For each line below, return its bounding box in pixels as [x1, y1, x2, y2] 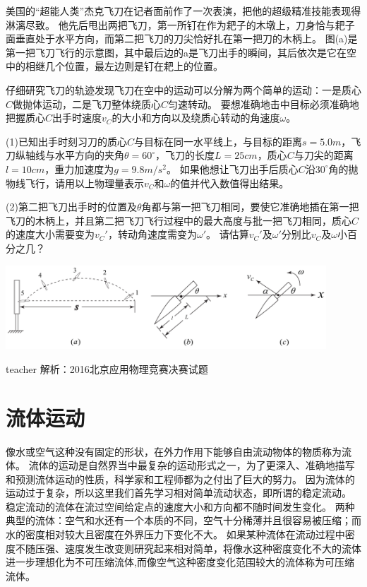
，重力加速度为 [44, 161, 114, 176]
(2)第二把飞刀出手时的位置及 [6, 199, 137, 214]
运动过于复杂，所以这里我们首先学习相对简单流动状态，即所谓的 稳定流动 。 [6, 485, 351, 500]
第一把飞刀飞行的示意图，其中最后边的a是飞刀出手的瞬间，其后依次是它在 [6, 45, 347, 59]
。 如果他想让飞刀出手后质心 [167, 161, 299, 176]
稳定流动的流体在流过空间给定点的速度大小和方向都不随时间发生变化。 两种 [6, 499, 355, 514]
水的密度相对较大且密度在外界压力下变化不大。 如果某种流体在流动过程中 [6, 527, 345, 542]
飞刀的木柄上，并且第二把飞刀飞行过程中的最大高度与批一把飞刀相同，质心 [6, 213, 351, 227]
